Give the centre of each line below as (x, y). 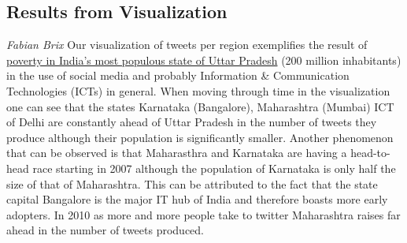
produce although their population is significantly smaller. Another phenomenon (200, 137)
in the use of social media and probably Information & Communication (178, 75)
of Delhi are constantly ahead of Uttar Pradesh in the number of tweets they (192, 122)
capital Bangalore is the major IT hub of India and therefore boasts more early (197, 199)
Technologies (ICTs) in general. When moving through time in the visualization (198, 90)
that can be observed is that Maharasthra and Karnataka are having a (177, 153)
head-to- (370, 153)
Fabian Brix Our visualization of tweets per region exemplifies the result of (187, 45)
